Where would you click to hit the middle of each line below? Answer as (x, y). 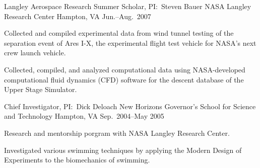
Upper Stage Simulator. (41, 89)
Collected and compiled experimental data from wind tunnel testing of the (119, 33)
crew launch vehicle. (35, 53)
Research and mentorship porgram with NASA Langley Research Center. (117, 133)
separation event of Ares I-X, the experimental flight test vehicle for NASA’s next (130, 43)
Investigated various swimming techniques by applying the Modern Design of (123, 150)
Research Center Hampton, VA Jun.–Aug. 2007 (78, 16)
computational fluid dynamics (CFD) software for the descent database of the (124, 79)
